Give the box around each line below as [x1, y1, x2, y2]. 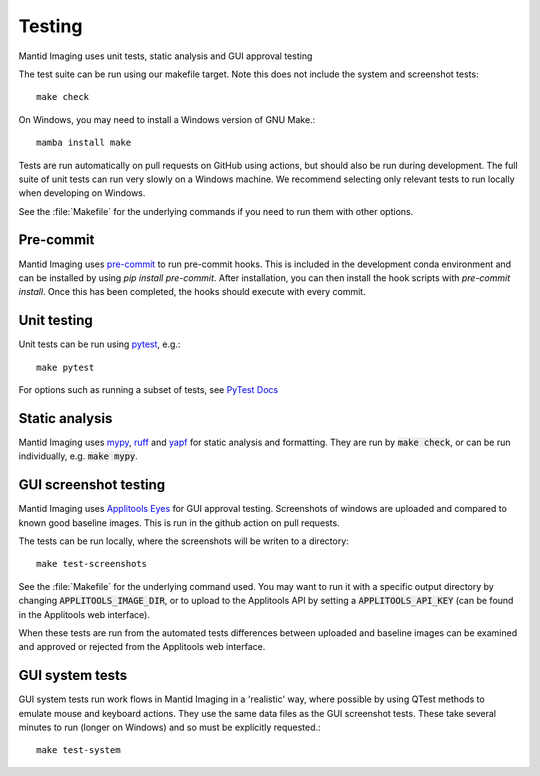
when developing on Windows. [18, 187, 146, 199]
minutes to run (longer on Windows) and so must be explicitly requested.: [18, 721, 321, 734]
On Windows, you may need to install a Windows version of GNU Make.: [18, 113, 316, 125]
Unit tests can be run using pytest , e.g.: [18, 338, 181, 350]
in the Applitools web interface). [18, 608, 150, 620]
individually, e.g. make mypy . [18, 450, 139, 462]
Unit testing [18, 312, 94, 329]
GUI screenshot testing [18, 476, 166, 494]
